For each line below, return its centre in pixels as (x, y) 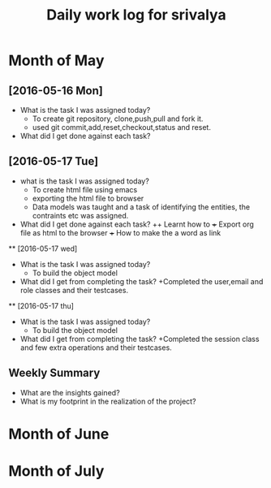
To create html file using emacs (85, 189)
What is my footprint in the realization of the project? (108, 401)
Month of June (59, 434)
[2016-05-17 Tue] (54, 161)
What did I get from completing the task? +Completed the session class (140, 339)
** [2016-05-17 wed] (43, 248)
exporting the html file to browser (88, 198)
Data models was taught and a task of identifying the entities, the (141, 207)
